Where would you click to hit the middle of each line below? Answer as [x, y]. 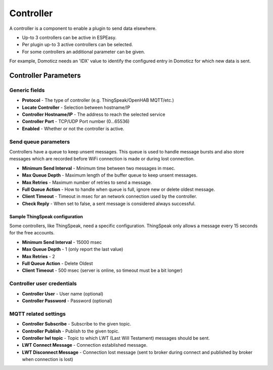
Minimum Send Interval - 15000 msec [62, 242]
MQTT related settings [37, 314]
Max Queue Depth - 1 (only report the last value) [73, 249]
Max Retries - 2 [38, 256]
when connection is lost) [48, 359]
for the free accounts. [32, 233]
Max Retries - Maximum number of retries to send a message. [87, 182]
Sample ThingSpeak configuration [46, 216]
